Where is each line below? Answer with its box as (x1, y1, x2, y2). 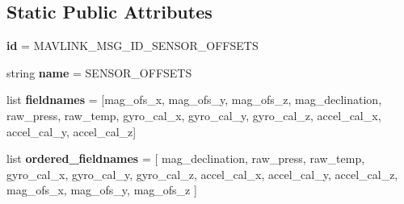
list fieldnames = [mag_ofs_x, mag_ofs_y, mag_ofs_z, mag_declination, (6, 91, 382, 108)
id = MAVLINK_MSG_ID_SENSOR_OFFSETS (6, 37, 259, 54)
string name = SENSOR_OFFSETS (6, 64, 192, 81)
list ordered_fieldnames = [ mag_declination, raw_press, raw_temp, (6, 150, 365, 167)
